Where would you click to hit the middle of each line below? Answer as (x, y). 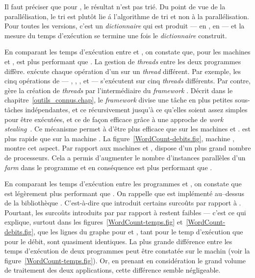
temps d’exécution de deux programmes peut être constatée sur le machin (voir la (127, 251)
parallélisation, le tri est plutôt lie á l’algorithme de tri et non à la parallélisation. (127, 16)
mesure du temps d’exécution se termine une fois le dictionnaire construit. (116, 35)
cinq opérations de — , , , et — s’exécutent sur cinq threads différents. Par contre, (127, 81)
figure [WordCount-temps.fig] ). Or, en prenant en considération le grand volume (125, 260)
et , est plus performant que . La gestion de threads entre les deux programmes (123, 61)
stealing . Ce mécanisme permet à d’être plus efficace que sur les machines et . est (128, 129)
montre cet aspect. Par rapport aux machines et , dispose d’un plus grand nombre (128, 148)
